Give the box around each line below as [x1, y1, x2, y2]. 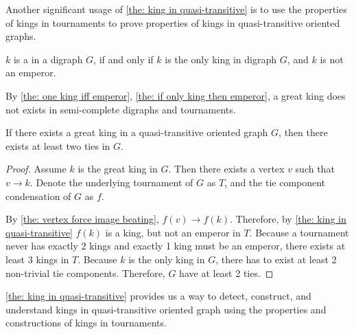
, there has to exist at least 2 [215, 252, 337, 266]
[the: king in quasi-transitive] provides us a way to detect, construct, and [5, 289, 311, 303]
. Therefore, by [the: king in [230, 212, 346, 226]
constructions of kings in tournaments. [5, 315, 167, 330]
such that [295, 162, 335, 176]
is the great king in [78, 162, 158, 176]
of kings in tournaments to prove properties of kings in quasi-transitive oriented [5, 15, 340, 30]
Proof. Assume [5, 162, 67, 176]
